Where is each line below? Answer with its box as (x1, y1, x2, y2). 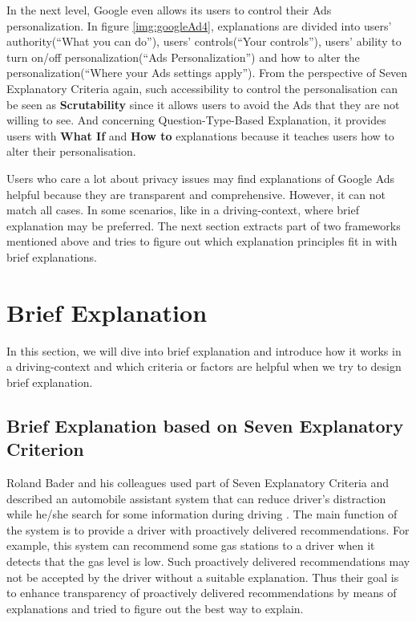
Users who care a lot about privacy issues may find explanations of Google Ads (6, 169, 395, 186)
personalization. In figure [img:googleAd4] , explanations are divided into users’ (6, 17, 392, 34)
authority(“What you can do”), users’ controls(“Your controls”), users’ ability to (6, 33, 402, 50)
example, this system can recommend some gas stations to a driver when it (6, 537, 375, 554)
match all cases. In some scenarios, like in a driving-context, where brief (6, 201, 359, 218)
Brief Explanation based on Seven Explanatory (6, 413, 404, 437)
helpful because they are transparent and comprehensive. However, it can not (6, 185, 386, 202)
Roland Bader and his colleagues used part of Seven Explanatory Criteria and (6, 474, 390, 490)
